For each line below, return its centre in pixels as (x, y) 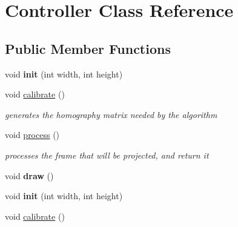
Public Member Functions (88, 48)
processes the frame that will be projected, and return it (107, 155)
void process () (32, 135)
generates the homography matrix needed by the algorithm (111, 114)
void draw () (29, 175)
